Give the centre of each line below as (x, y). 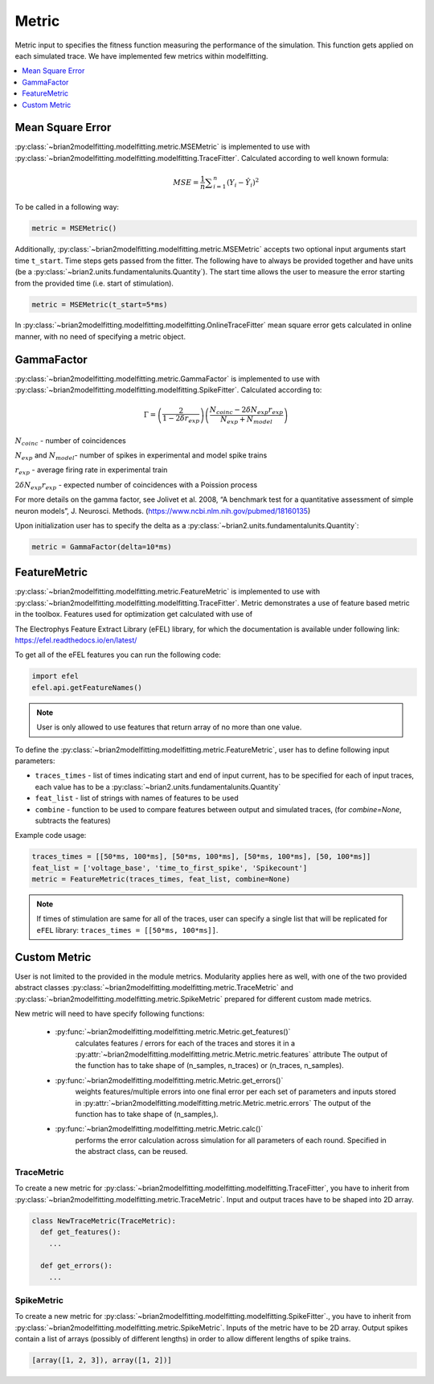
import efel (55, 676)
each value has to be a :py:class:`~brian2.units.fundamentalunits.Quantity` (158, 786)
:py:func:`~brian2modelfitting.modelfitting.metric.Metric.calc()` (159, 1129)
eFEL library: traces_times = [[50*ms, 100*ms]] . (127, 930)
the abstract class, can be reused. (131, 1152)
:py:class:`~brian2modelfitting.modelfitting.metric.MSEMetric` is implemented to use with (162, 147)
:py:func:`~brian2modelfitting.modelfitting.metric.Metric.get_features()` (173, 1032)
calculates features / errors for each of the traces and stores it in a (185, 1043)
